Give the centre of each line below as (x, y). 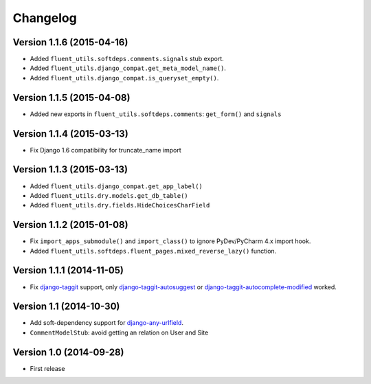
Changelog (45, 18)
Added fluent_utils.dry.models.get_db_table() (109, 195)
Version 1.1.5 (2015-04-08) (71, 97)
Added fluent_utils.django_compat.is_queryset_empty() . (124, 78)
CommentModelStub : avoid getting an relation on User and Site (119, 332)
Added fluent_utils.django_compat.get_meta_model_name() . (128, 68)
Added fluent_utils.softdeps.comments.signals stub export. (127, 59)
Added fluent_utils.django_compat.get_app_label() (116, 186)
